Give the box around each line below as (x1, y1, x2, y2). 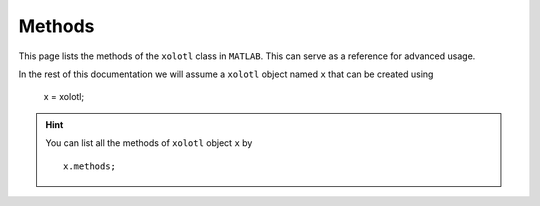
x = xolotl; (43, 91, 85, 103)
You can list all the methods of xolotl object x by (45, 137, 253, 149)
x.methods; (63, 160, 117, 172)
